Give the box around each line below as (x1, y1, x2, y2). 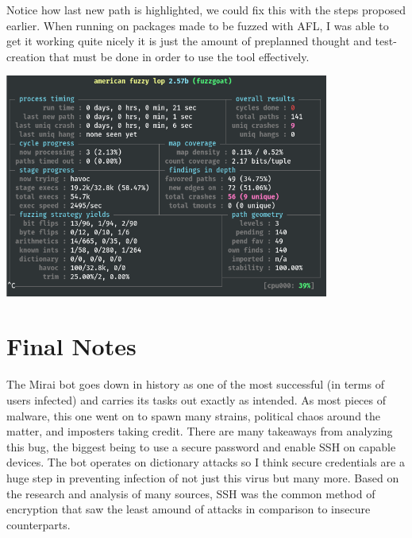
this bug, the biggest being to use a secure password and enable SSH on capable (6, 438, 396, 455)
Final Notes (6, 330, 137, 362)
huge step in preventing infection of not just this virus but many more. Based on (6, 469, 399, 486)
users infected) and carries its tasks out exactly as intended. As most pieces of (6, 391, 386, 408)
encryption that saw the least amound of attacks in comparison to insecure (6, 501, 371, 517)
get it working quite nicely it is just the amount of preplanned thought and (6, 33, 372, 49)
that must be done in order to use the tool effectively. (48, 48, 310, 64)
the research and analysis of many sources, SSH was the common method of (6, 485, 375, 501)
